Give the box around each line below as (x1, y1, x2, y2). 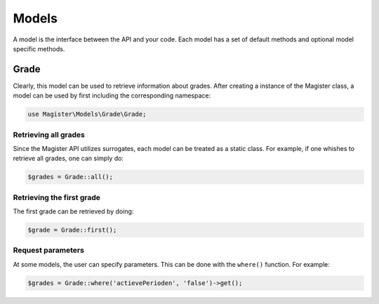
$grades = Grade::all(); (27, 173, 114, 181)
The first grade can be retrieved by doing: (13, 207, 134, 216)
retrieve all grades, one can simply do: (13, 154, 124, 163)
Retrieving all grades (13, 130, 86, 140)
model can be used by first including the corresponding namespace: (13, 91, 211, 100)
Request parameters (13, 246, 84, 256)
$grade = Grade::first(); (27, 226, 117, 234)
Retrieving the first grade (13, 192, 101, 202)
